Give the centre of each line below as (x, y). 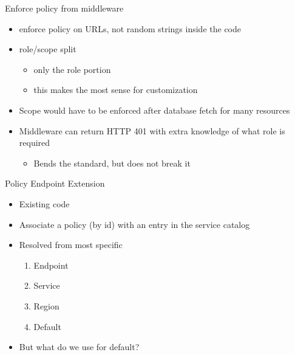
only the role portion (72, 69)
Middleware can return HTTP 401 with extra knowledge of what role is (152, 130)
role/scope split (48, 49)
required (35, 143)
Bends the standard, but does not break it (112, 163)
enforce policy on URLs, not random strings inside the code (130, 28)
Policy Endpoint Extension (55, 183)
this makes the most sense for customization (116, 90)
